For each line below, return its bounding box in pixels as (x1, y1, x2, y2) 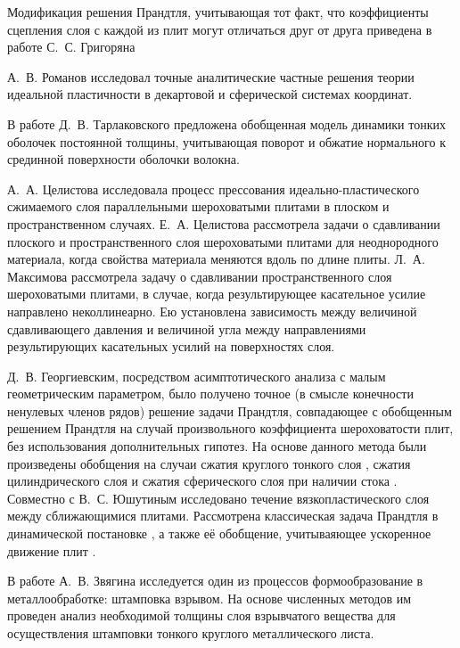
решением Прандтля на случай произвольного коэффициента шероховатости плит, (7, 419, 454, 438)
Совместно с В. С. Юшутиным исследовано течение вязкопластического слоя (7, 488, 430, 507)
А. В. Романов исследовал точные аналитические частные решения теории (7, 67, 415, 86)
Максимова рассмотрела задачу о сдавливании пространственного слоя (7, 267, 392, 285)
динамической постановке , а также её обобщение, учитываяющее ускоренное (7, 524, 431, 543)
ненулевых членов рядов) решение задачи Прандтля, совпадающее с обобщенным (7, 401, 452, 420)
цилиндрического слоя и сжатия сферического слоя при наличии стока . (7, 472, 398, 490)
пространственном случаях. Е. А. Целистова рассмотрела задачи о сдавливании (7, 214, 440, 233)
